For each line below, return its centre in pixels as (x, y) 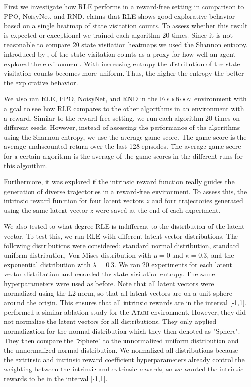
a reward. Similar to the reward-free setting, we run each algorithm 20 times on (122, 118)
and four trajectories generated (197, 201)
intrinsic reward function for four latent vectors (74, 201)
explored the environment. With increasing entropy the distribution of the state (122, 63)
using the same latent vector (46, 210)
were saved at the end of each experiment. (158, 210)
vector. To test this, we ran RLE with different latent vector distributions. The (121, 236)
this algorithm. (26, 165)
